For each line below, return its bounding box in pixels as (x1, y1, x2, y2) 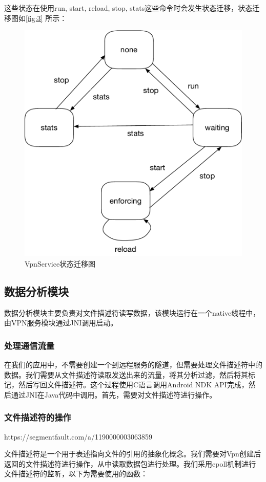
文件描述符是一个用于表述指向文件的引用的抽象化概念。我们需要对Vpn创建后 (4, 448, 261, 459)
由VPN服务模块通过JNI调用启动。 (4, 317, 118, 328)
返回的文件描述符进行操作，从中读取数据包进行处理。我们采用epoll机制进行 (4, 458, 256, 469)
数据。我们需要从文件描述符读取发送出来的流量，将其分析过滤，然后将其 (4, 369, 248, 380)
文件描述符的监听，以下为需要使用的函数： (4, 468, 148, 479)
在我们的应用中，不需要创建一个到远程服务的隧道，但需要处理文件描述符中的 (4, 359, 262, 369)
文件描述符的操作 (4, 411, 71, 424)
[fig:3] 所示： (26, 12, 67, 23)
